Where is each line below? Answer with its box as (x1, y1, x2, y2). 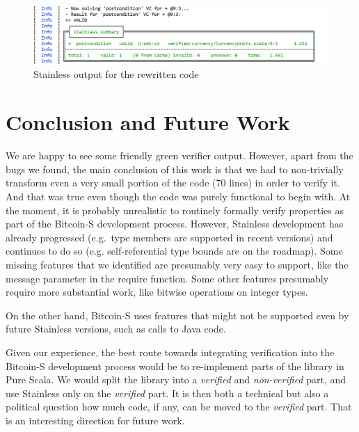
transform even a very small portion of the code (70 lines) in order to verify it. (6, 175, 340, 190)
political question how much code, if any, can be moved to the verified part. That (6, 399, 352, 414)
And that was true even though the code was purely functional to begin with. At (6, 189, 351, 203)
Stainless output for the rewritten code (33, 67, 199, 81)
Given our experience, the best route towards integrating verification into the (6, 344, 335, 359)
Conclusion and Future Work (6, 108, 290, 136)
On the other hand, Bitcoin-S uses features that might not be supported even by (6, 307, 349, 322)
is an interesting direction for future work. (6, 413, 185, 427)
